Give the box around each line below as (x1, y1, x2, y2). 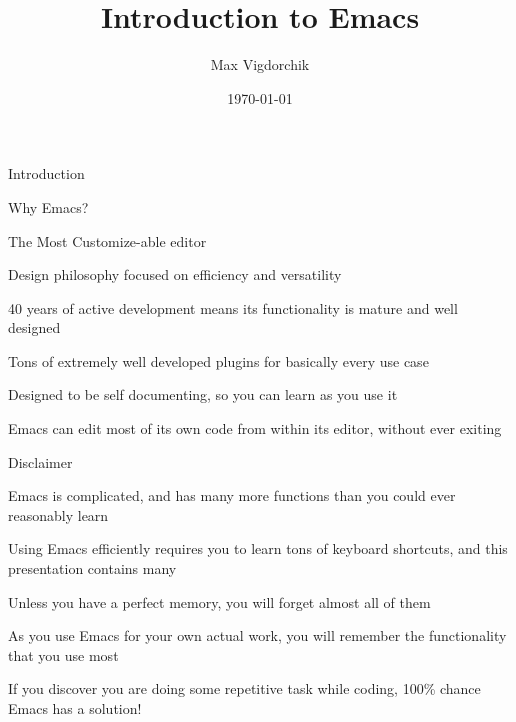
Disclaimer (8, 451, 73, 472)
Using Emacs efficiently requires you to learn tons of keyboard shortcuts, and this (8, 538, 508, 559)
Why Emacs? (8, 196, 89, 217)
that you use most (8, 644, 119, 665)
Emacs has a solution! (8, 698, 142, 718)
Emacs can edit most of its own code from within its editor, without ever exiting (8, 418, 502, 439)
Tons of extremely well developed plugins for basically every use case (8, 350, 429, 371)
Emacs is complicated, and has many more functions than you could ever (8, 485, 456, 506)
